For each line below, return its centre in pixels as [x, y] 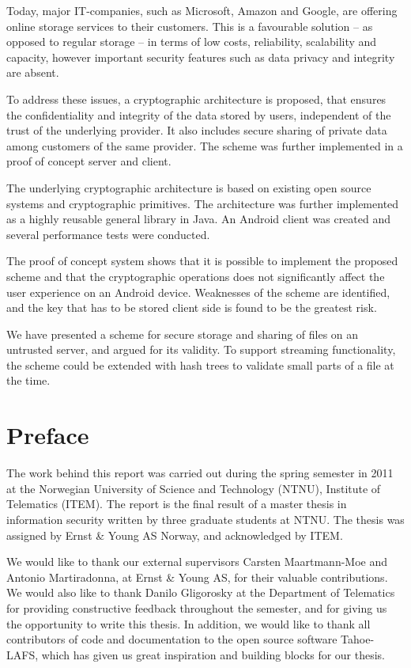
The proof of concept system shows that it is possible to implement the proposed [202, 261]
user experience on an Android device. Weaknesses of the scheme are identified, [198, 292]
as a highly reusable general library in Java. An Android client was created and [199, 219]
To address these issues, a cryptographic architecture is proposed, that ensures [196, 99]
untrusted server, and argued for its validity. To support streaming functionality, [201, 349]
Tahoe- [358, 639]
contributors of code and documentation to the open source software [172, 639]
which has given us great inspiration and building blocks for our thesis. [213, 654]
